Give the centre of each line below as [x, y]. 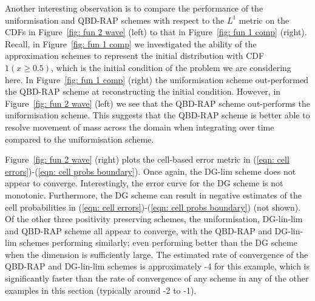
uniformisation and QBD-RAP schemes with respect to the [115, 20]
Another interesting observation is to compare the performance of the [134, 8]
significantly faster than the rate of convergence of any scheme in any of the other [157, 278]
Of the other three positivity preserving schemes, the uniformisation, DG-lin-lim [154, 219]
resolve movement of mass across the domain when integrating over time [140, 127]
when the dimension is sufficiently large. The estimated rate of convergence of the [157, 254]
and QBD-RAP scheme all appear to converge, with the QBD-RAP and [138, 230]
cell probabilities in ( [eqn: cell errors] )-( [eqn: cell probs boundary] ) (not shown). [153, 207]
